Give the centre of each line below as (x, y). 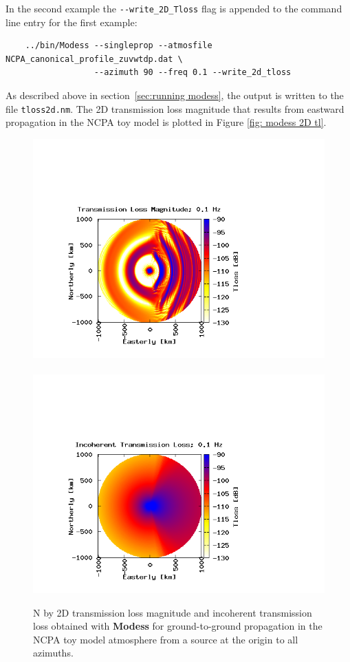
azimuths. (53, 653)
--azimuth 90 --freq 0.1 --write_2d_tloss (193, 73)
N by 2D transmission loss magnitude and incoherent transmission (173, 612)
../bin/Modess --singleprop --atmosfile (119, 46)
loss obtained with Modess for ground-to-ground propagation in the (178, 626)
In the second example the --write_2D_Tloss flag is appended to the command (174, 8)
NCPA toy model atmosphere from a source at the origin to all (166, 639)
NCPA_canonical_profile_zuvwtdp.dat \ (94, 59)
